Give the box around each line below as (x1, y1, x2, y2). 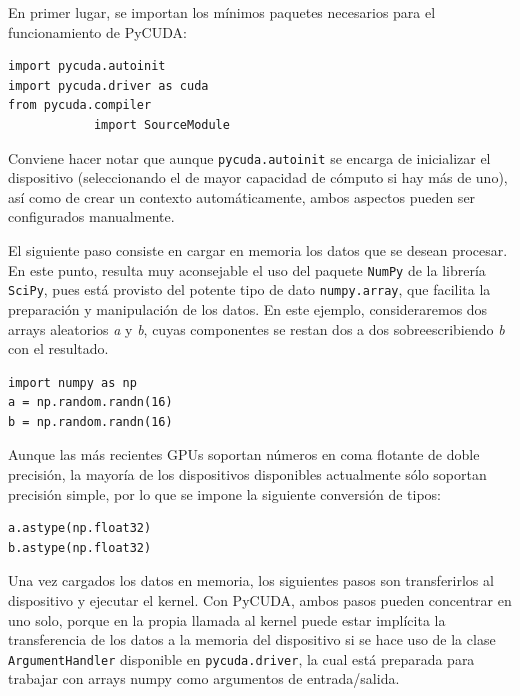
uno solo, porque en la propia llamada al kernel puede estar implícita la (8, 609, 446, 630)
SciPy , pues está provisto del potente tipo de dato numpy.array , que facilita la (8, 279, 491, 300)
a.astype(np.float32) (8, 521, 152, 536)
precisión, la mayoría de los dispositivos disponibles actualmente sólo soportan (8, 464, 487, 485)
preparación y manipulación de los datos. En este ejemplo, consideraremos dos (8, 298, 488, 319)
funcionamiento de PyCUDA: (8, 21, 187, 42)
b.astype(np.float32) (8, 540, 152, 555)
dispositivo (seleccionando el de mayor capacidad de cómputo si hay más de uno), (8, 167, 508, 188)
